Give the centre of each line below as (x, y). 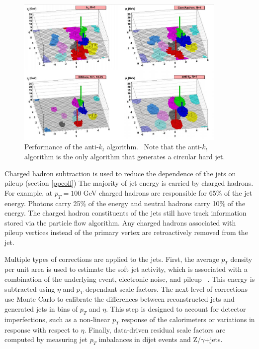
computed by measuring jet (46, 339)
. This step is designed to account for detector (176, 308)
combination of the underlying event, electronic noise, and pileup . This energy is (130, 279)
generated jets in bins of (41, 308)
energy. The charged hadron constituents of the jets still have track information (126, 213)
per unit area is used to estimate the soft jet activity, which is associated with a (126, 269)
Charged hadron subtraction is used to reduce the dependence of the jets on (120, 173)
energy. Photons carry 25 (43, 203)
